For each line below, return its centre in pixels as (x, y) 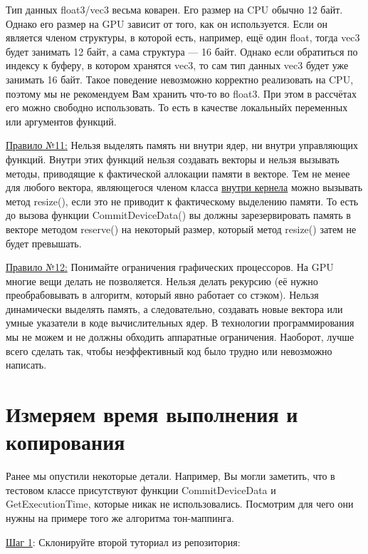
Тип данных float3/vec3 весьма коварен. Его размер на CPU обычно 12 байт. (174, 9)
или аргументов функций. (61, 121)
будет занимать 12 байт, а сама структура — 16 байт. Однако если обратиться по (182, 51)
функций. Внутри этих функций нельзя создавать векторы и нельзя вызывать (173, 159)
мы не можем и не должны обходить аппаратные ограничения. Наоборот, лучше (180, 337)
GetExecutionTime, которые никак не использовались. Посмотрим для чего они (180, 504)
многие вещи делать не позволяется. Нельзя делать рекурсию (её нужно (162, 281)
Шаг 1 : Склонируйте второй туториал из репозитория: (123, 542)
